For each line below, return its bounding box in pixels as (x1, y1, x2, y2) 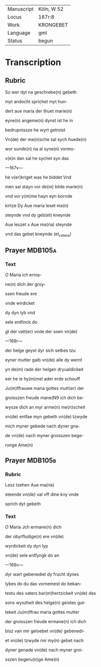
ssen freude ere (5, 291, 37, 297)
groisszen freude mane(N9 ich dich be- (5, 395, 84, 401)
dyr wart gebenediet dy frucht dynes (5, 571, 79, 577)
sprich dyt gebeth (5, 501, 41, 507)
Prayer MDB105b (5, 456, 56, 465)
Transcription (5, 57, 61, 68)
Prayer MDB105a (5, 246, 57, 255)
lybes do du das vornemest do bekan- (5, 581, 82, 587)
